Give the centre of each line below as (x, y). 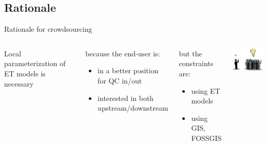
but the (190, 53)
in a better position (128, 70)
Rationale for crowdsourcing (48, 29)
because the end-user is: (123, 53)
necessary (19, 83)
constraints (196, 63)
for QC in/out (120, 80)
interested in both (126, 98)
